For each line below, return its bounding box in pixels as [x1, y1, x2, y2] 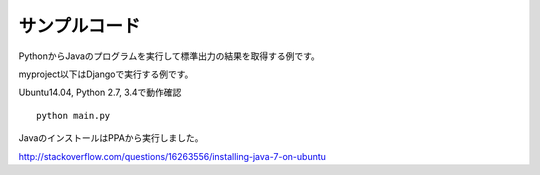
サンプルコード [18, 15, 141, 37]
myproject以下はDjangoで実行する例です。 [18, 68, 194, 80]
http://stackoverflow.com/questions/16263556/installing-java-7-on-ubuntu [18, 150, 327, 162]
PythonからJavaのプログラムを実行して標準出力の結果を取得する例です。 [18, 50, 320, 62]
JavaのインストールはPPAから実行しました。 [18, 132, 204, 144]
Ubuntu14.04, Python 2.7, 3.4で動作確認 [18, 86, 182, 99]
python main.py [36, 110, 111, 121]
